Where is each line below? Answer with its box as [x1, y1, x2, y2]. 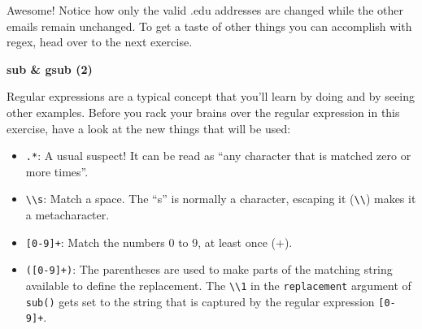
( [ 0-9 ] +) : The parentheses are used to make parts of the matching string [25, 261, 393, 278]
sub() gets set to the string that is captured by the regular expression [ [25, 292, 385, 310]
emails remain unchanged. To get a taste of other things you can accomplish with [7, 17, 412, 34]
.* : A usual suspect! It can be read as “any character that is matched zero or [25, 147, 411, 164]
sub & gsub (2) [7, 60, 93, 77]
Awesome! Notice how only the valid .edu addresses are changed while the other [7, 2, 404, 18]
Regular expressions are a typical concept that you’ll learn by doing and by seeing [7, 88, 415, 105]
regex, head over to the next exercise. [7, 33, 193, 50]
